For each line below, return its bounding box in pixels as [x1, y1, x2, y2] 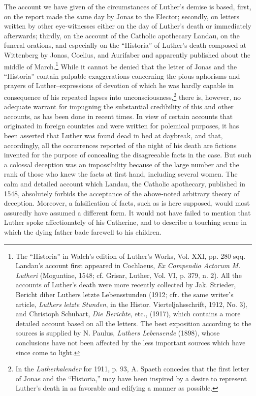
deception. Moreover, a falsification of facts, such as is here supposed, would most [4, 198, 250, 208]
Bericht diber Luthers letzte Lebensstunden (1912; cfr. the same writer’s [15, 289, 233, 299]
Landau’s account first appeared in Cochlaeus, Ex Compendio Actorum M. [15, 260, 240, 271]
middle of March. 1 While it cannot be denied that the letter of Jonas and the [4, 60, 237, 71]
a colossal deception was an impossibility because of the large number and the [4, 159, 239, 169]
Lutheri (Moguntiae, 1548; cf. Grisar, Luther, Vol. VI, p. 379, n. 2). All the [15, 270, 242, 280]
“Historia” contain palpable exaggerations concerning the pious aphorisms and [4, 70, 240, 81]
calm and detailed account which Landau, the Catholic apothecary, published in [4, 179, 245, 188]
